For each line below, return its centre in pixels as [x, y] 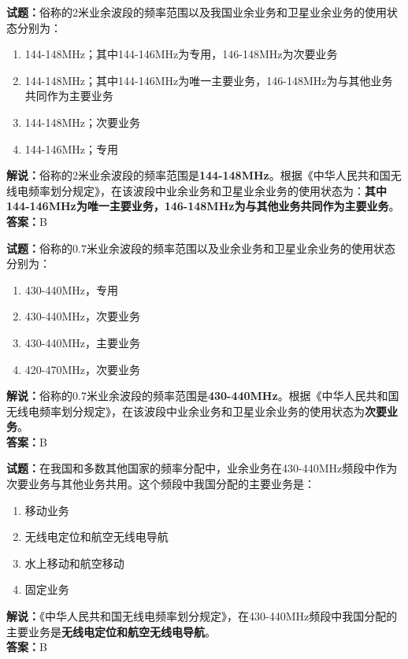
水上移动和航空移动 [74, 563]
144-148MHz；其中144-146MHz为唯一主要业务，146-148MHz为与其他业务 [209, 80]
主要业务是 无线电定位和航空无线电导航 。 [111, 631]
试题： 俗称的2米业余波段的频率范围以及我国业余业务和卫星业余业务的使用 [197, 12]
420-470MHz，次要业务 [83, 369]
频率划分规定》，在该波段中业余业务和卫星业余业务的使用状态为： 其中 [207, 190]
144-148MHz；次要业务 [83, 122]
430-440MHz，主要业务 [83, 342]
